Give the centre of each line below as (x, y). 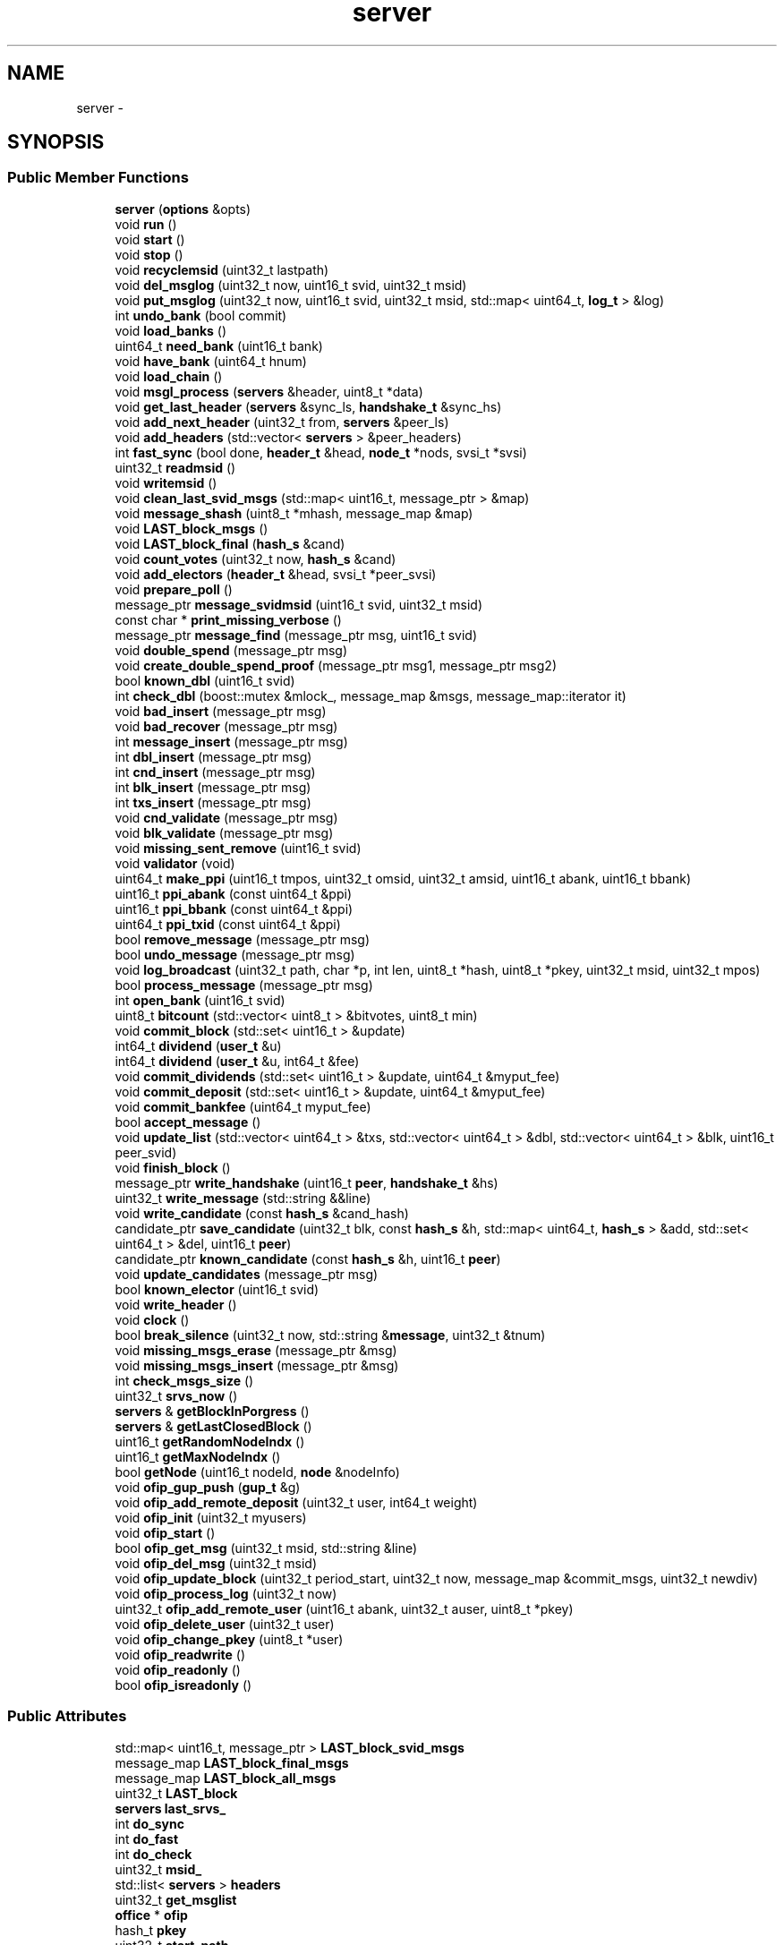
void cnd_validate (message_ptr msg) (226, 817)
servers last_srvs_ (170, 1808)
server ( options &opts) (183, 209)
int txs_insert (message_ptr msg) (213, 802)
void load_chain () (169, 376)
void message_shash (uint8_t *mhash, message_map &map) (294, 513)
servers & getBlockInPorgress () (212, 1411)
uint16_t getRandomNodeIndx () (210, 1441)
